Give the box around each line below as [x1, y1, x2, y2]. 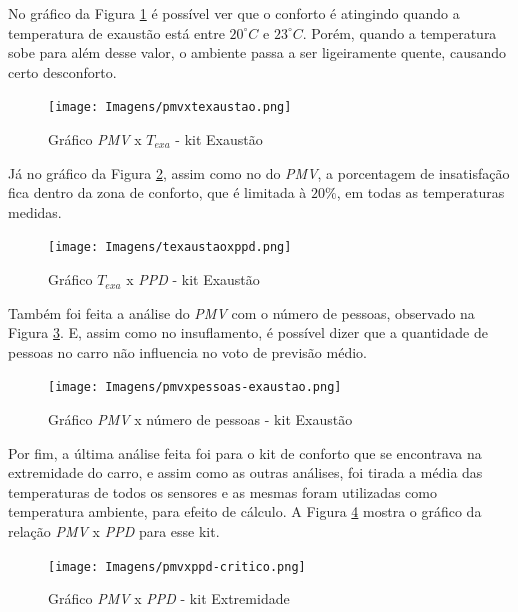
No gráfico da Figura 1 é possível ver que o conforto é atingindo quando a [8, 3, 460, 23]
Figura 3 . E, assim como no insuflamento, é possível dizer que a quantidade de [8, 322, 488, 343]
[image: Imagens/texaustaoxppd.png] [48, 240, 292, 255]
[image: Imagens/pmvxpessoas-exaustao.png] [48, 380, 342, 395]
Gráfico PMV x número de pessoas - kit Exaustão [48, 409, 353, 430]
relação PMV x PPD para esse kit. [8, 521, 220, 542]
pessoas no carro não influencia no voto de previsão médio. [8, 341, 367, 362]
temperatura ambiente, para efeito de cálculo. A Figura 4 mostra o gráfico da [8, 501, 482, 522]
